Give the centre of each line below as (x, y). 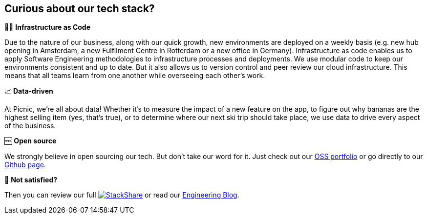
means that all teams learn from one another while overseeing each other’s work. (135, 76)
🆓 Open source (31, 141)
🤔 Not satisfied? (31, 180)
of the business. (30, 126)
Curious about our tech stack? (80, 9)
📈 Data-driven (29, 91)
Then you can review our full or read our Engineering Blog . (122, 195)
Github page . (25, 165)
